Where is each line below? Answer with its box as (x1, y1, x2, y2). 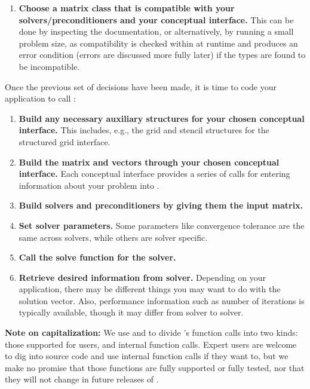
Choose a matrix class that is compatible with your (19, 2, 235, 14)
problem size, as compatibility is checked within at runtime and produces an (19, 36, 298, 49)
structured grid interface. (19, 135, 111, 148)
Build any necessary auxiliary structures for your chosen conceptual (19, 112, 305, 124)
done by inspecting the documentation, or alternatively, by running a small (19, 25, 294, 38)
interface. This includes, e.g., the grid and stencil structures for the (19, 124, 269, 136)
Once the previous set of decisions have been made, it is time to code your (5, 80, 277, 93)
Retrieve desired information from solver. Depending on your (19, 271, 266, 283)
